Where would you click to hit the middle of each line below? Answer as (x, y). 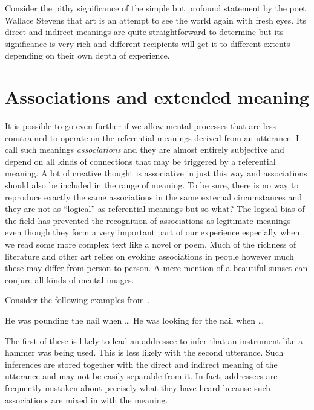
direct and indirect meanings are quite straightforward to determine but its (144, 32)
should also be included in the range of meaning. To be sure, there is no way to (152, 185)
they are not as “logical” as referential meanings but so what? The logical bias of (155, 209)
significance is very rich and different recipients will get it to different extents (148, 43)
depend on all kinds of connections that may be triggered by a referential (140, 161)
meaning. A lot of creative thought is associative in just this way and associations (156, 173)
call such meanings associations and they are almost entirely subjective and (145, 149)
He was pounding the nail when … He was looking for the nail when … (135, 320)
